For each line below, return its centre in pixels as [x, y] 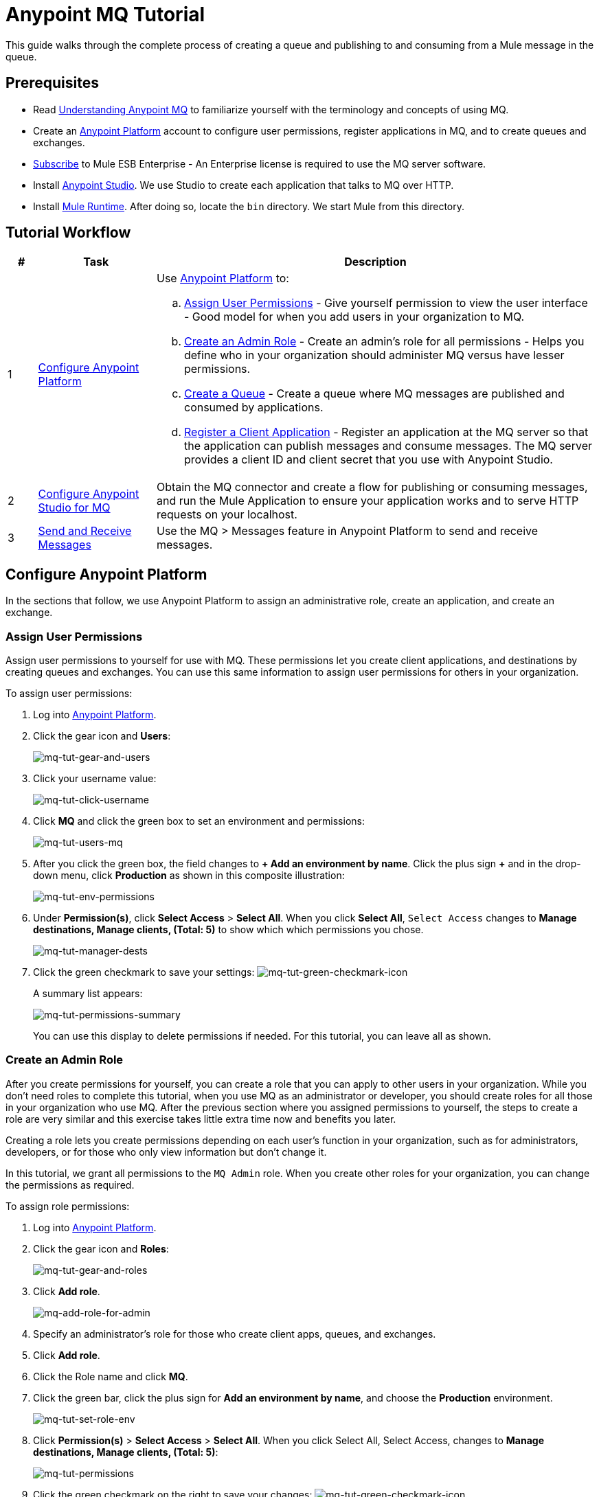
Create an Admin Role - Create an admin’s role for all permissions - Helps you [384, 342]
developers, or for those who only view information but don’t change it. [166, 1152]
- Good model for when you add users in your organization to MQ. [354, 317]
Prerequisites [52, 83]
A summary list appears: [88, 994]
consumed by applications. [253, 408]
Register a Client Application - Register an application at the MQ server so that [386, 432]
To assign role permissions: [68, 1206]
